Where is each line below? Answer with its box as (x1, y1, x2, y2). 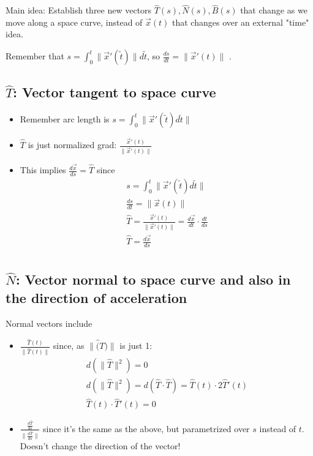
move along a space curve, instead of (6, 15, 143, 28)
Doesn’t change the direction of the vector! (20, 439, 181, 452)
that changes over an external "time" (172, 15, 309, 28)
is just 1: (119, 339, 153, 352)
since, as (53, 339, 85, 352)
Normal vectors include (6, 316, 92, 329)
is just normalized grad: (28, 138, 117, 151)
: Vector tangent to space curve (13, 83, 216, 102)
